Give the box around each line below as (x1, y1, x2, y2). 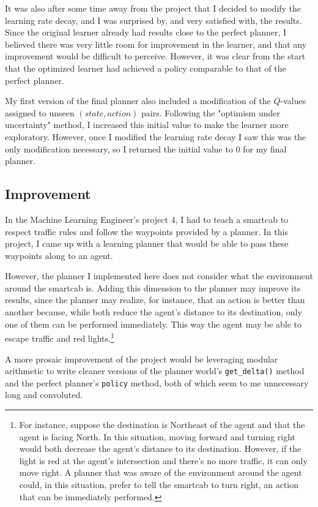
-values (280, 94, 306, 107)
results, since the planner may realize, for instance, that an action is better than (5, 293, 305, 306)
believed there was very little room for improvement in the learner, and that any (5, 37, 307, 50)
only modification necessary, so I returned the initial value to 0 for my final (5, 142, 287, 155)
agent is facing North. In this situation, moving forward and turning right (19, 430, 296, 443)
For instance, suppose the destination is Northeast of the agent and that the (19, 418, 305, 431)
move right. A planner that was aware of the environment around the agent (19, 466, 302, 479)
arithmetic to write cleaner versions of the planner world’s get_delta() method (5, 364, 305, 377)
